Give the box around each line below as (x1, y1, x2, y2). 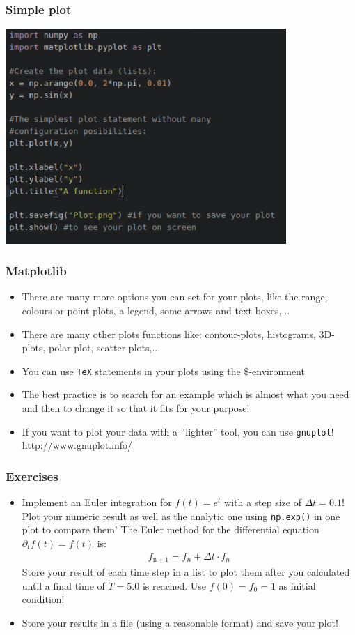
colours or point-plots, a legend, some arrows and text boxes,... (22, 303, 290, 317)
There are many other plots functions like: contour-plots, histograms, (22, 326, 316, 341)
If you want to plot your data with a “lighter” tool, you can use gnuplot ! (22, 424, 334, 438)
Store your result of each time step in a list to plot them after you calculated (22, 564, 350, 579)
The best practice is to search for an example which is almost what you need (22, 387, 349, 401)
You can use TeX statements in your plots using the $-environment (22, 363, 305, 378)
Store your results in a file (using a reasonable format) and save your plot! (22, 615, 338, 629)
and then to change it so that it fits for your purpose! (22, 401, 250, 415)
